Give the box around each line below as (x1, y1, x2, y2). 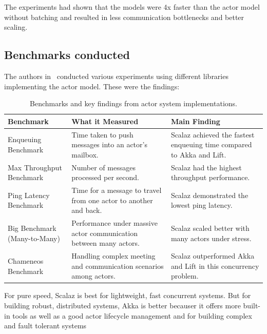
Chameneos (8, 255, 44, 266)
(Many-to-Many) (8, 232, 60, 243)
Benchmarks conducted (4, 47, 130, 63)
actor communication (71, 227, 138, 238)
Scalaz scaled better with (170, 222, 250, 233)
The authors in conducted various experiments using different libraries (4, 70, 228, 81)
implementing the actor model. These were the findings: (4, 81, 180, 91)
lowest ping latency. (170, 200, 233, 210)
